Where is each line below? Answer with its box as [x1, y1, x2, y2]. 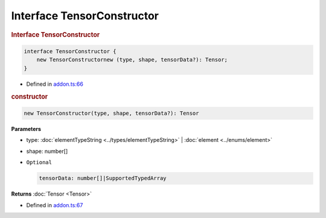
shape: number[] [26, 147, 68, 155]
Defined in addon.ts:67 [26, 201, 83, 208]
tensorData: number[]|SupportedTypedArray [39, 175, 167, 182]
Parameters [11, 126, 42, 133]
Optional [26, 159, 53, 166]
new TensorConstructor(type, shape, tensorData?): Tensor [24, 110, 199, 117]
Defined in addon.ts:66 [26, 80, 84, 88]
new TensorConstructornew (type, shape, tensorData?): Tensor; [36, 56, 228, 63]
